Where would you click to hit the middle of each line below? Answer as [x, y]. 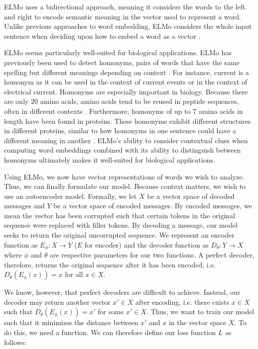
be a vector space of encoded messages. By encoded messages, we [153, 206]
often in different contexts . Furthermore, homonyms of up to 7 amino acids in [124, 111]
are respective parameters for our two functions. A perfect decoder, [152, 255]
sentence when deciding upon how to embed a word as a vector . [102, 36]
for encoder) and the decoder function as [146, 244]
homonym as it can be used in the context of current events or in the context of [126, 82]
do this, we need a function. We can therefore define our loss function [110, 332]
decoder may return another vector [57, 302]
